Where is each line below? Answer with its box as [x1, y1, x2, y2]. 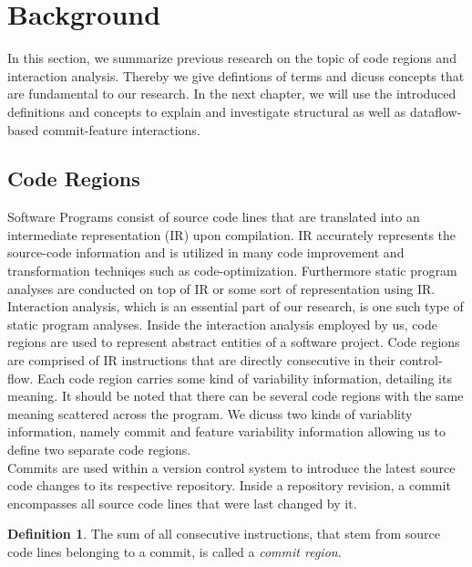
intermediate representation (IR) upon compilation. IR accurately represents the [7, 225, 457, 244]
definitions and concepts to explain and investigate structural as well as [7, 101, 406, 121]
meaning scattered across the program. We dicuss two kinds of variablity [7, 404, 413, 423]
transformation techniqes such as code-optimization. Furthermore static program [7, 261, 457, 280]
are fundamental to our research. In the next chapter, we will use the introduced [7, 84, 457, 103]
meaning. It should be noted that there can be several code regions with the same [7, 386, 464, 405]
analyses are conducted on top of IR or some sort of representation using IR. [7, 278, 436, 298]
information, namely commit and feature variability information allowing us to [7, 422, 446, 441]
